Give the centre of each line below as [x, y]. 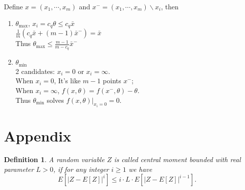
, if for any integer [81, 169]
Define [13, 6]
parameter [19, 169]
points [112, 81]
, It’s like [67, 81]
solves [55, 100]
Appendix [38, 136]
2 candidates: [35, 71]
